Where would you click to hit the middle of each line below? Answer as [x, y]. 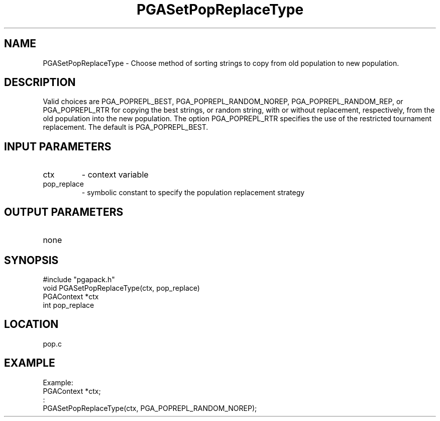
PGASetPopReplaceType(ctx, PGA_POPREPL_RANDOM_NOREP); [150, 408]
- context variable [115, 175]
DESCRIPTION [40, 82]
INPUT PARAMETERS [58, 146]
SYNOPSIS [31, 260]
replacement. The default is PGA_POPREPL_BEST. [126, 127]
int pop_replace [69, 305]
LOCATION [31, 324]
